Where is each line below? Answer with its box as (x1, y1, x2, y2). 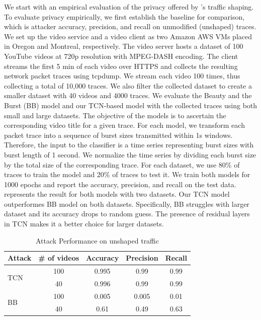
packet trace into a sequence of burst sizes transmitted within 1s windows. (4, 129, 233, 140)
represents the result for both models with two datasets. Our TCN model (4, 189, 230, 199)
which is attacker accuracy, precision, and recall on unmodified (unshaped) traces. (4, 21, 256, 32)
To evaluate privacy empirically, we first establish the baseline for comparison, (4, 11, 245, 22)
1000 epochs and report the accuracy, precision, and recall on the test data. (4, 179, 236, 189)
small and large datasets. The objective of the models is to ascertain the (4, 110, 226, 120)
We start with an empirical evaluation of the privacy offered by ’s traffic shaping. (4, 2, 254, 12)
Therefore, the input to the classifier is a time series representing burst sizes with (4, 139, 254, 150)
